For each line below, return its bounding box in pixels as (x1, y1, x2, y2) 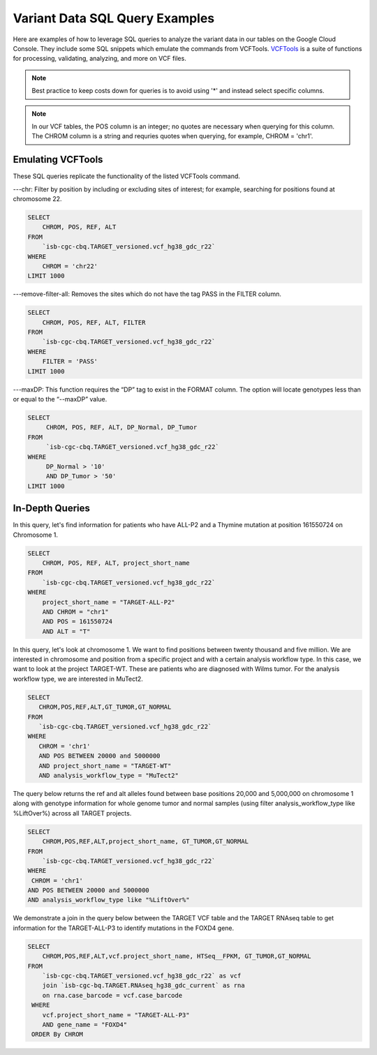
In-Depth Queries (13, 503, 90, 515)
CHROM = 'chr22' (42, 262, 98, 270)
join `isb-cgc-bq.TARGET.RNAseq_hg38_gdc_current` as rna (42, 982, 245, 989)
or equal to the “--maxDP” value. (13, 394, 108, 403)
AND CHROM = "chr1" (42, 607, 110, 616)
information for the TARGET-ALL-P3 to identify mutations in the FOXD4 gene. (13, 924, 235, 932)
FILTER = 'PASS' (42, 357, 98, 366)
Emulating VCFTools (13, 154, 103, 165)
